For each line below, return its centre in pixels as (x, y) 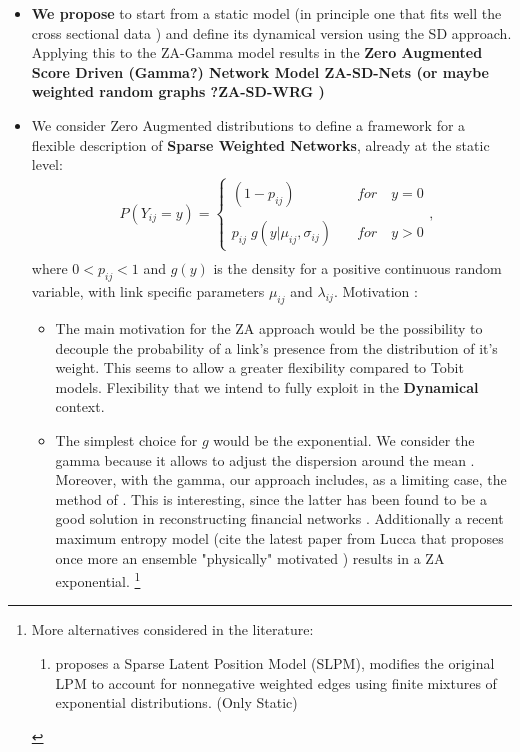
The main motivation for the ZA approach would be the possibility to (269, 327)
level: (47, 164)
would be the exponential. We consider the (344, 439)
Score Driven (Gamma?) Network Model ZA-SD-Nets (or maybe (260, 71)
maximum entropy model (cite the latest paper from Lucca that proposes (279, 537)
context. (80, 406)
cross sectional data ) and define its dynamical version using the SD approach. (271, 32)
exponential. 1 (98, 579)
